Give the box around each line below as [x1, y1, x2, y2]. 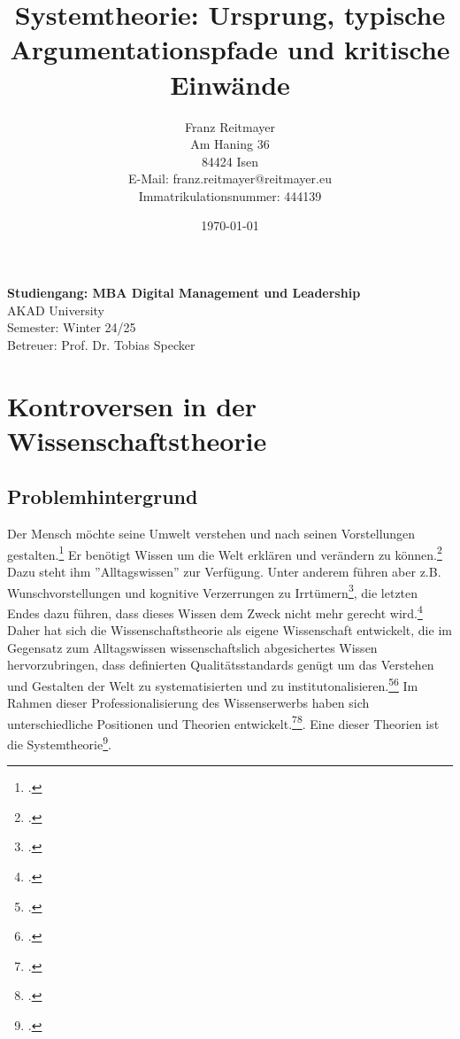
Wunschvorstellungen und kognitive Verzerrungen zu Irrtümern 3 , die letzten [7, 580, 418, 601]
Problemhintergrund [7, 483, 198, 510]
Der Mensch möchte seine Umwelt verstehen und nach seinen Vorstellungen [7, 524, 416, 543]
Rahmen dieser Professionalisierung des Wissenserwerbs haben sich [7, 694, 370, 712]
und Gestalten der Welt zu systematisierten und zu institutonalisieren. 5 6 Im [7, 673, 418, 694]
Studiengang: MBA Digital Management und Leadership [7, 283, 361, 302]
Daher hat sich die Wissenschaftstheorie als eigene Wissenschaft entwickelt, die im [7, 621, 452, 640]
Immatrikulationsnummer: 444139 [138, 186, 322, 205]
